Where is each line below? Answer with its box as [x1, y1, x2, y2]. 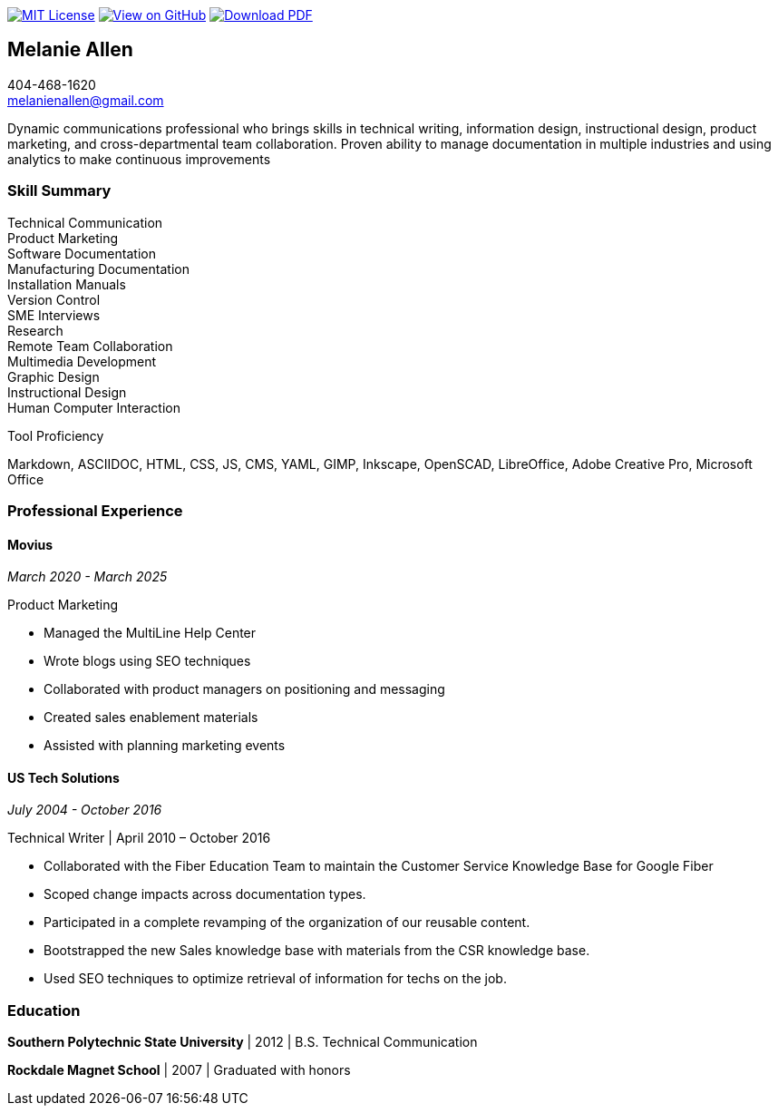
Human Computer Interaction [7, 399, 180, 415]
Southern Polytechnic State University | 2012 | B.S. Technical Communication [7, 1034, 478, 1050]
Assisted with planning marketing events [44, 737, 286, 754]
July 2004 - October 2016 [7, 802, 162, 818]
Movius [7, 536, 53, 552]
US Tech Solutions [7, 769, 120, 786]
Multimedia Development [7, 353, 157, 369]
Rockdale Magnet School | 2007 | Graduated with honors [7, 1062, 351, 1079]
